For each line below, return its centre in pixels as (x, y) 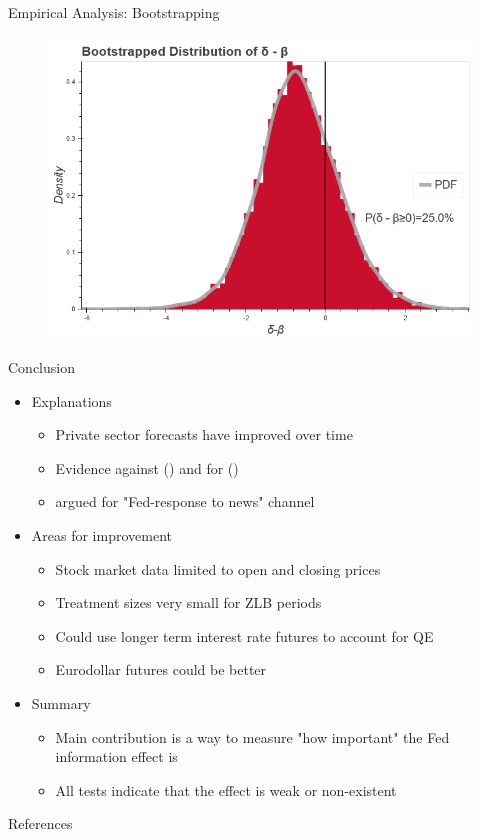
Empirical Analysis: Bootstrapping (114, 12)
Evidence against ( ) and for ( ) (147, 467)
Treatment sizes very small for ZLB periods (188, 602)
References (40, 823)
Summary (61, 702)
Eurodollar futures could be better (161, 669)
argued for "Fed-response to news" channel (185, 501)
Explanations (71, 400)
